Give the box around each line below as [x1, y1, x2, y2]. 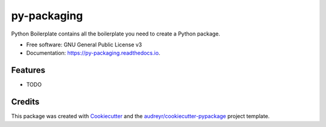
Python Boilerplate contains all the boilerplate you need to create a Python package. [11, 30, 220, 37]
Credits [11, 97, 40, 107]
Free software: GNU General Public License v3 [26, 41, 142, 48]
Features [11, 65, 45, 75]
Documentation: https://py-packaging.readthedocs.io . [26, 49, 161, 57]
